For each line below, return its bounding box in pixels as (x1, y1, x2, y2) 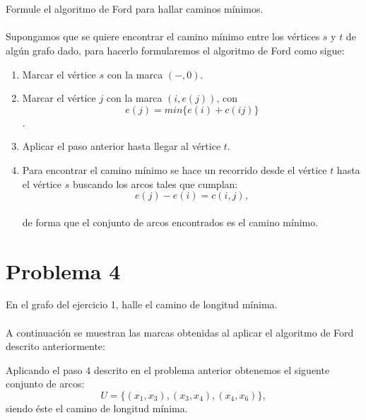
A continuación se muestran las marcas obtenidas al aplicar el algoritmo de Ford (6, 325, 354, 339)
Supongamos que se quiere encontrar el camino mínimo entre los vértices (6, 29, 320, 44)
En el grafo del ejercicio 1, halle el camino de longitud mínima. (6, 297, 278, 312)
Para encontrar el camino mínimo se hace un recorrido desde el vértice (22, 162, 327, 177)
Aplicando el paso (6, 362, 83, 377)
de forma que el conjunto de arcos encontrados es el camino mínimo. (22, 214, 319, 229)
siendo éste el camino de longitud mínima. (6, 401, 188, 415)
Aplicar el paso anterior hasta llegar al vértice (22, 139, 221, 153)
